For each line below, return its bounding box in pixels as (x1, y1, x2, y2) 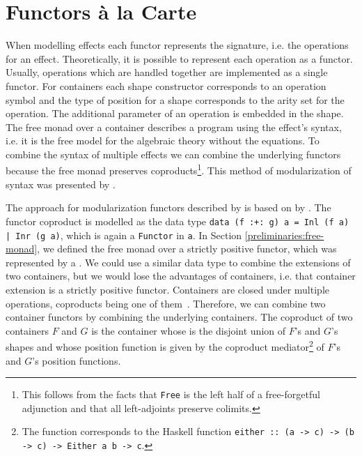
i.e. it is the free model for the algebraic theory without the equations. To (6, 133, 320, 148)
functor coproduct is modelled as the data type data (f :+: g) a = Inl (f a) (6, 213, 349, 228)
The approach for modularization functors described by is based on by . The (6, 200, 331, 215)
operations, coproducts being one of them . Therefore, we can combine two (6, 296, 326, 310)
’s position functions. (32, 353, 121, 367)
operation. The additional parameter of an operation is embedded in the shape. (6, 106, 344, 121)
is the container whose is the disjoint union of (91, 323, 286, 337)
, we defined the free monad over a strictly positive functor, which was (37, 241, 337, 256)
